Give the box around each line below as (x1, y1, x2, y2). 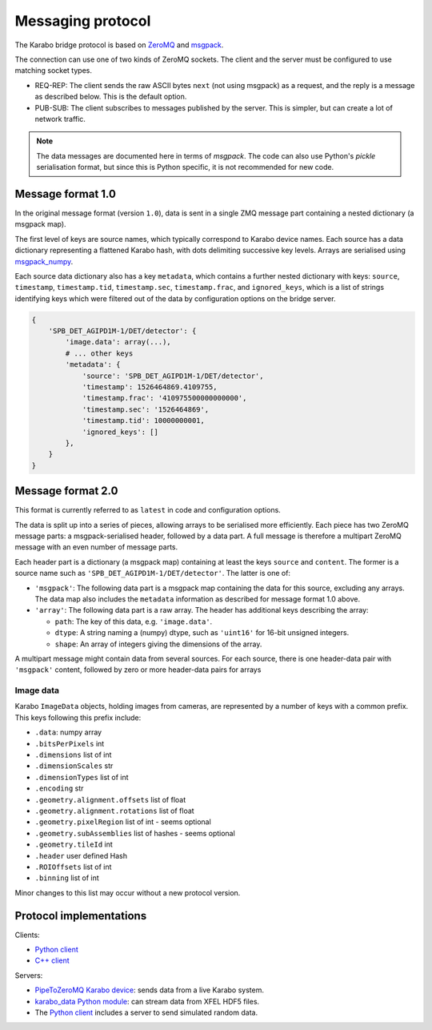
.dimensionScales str (34, 761, 114, 770)
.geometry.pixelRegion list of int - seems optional (34, 817, 211, 827)
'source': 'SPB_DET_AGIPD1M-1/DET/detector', (82, 371, 264, 380)
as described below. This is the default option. (34, 92, 187, 102)
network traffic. (34, 114, 86, 123)
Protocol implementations (14, 909, 147, 923)
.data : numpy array (34, 727, 102, 737)
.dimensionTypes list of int (34, 772, 129, 782)
